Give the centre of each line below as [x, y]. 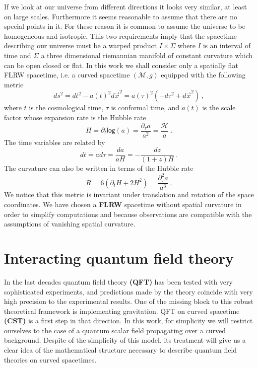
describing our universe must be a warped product [81, 45]
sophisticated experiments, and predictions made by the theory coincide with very [129, 291]
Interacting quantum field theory [119, 258]
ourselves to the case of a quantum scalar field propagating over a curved [115, 330]
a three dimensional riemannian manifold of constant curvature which [147, 55]
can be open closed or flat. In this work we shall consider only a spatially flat [121, 65]
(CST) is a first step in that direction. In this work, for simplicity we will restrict [129, 321]
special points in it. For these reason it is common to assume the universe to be [125, 26]
